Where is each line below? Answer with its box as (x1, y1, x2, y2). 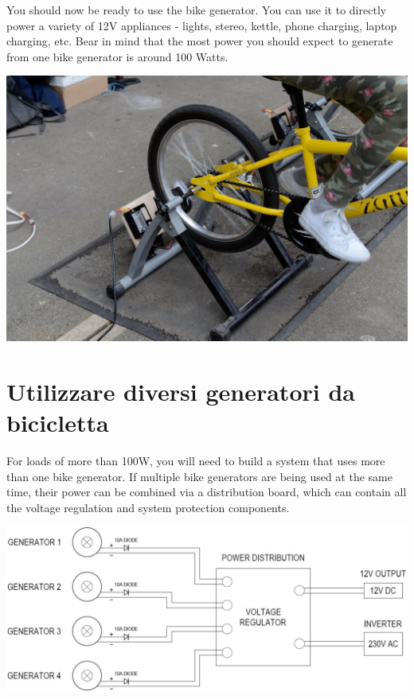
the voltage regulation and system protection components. (6, 499, 290, 515)
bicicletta (6, 406, 109, 439)
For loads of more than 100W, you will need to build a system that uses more (6, 452, 385, 468)
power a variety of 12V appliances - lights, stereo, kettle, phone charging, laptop (6, 17, 397, 33)
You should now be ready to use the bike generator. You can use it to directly (6, 2, 387, 17)
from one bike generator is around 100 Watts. (6, 48, 228, 64)
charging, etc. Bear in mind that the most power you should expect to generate (6, 33, 393, 49)
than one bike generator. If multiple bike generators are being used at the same (6, 468, 393, 484)
